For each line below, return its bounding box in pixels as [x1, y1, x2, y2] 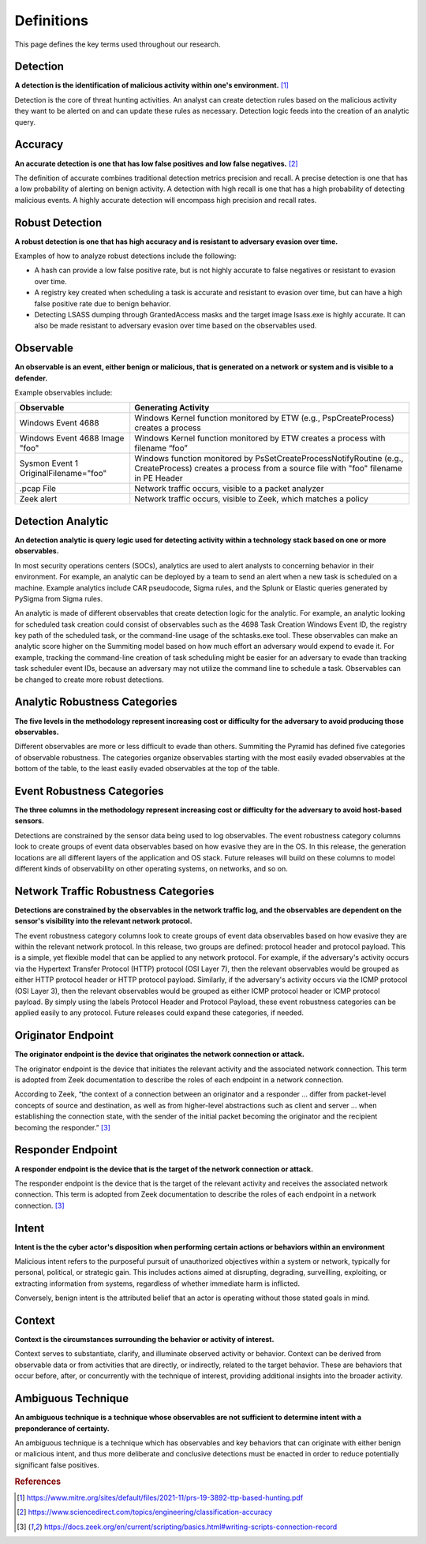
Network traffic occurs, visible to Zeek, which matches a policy [134, 493, 368, 504]
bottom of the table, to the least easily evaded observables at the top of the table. [14, 764, 280, 774]
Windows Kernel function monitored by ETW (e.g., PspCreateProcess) [134, 413, 394, 424]
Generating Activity [134, 403, 210, 414]
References [14, 1476, 62, 1487]
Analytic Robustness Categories [14, 695, 177, 709]
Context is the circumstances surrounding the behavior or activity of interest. [14, 1335, 275, 1344]
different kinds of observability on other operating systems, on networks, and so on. [14, 864, 288, 873]
